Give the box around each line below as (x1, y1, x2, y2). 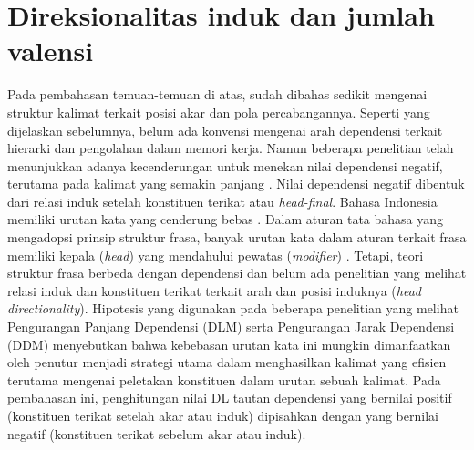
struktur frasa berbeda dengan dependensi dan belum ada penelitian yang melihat (7, 263, 467, 282)
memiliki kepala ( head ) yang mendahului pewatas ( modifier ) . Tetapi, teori (7, 245, 424, 264)
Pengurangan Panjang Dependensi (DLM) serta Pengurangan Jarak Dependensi (7, 317, 455, 336)
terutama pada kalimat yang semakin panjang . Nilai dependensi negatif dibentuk (7, 174, 465, 193)
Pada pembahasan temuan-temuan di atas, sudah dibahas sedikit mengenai (7, 85, 428, 104)
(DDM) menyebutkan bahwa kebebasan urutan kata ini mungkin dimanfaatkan (7, 334, 451, 353)
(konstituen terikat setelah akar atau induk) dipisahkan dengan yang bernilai (7, 406, 438, 424)
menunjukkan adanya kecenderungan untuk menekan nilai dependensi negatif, (7, 156, 443, 175)
